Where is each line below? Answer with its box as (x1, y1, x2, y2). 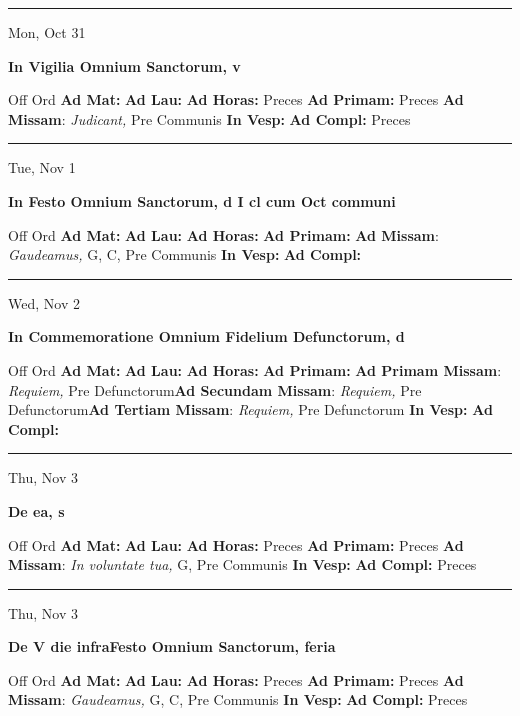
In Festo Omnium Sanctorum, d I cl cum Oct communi (8, 190, 396, 211)
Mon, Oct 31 (8, 22, 86, 42)
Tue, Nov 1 (8, 157, 76, 178)
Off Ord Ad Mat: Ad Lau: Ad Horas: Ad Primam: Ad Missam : (8, 224, 439, 245)
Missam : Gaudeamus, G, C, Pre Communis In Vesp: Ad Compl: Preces (8, 689, 468, 710)
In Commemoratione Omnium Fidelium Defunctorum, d (8, 326, 405, 347)
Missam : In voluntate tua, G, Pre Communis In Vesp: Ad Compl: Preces (8, 554, 477, 575)
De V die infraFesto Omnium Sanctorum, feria (8, 636, 336, 657)
